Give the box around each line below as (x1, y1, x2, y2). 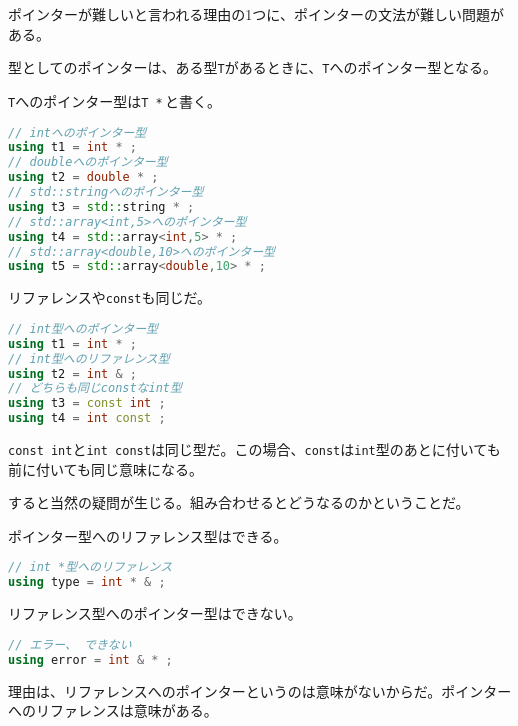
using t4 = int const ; (8, 411, 166, 426)
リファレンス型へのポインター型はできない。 (8, 603, 302, 624)
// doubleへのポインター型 (8, 155, 168, 170)
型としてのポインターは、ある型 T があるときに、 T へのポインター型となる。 (8, 57, 498, 78)
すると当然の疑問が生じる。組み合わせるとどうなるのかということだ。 (8, 492, 470, 513)
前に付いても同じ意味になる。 (8, 458, 203, 479)
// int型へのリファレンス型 (8, 351, 170, 366)
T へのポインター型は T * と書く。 (8, 90, 221, 111)
